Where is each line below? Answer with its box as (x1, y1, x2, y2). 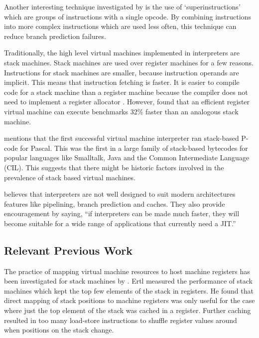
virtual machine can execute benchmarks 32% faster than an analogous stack (4, 106, 239, 116)
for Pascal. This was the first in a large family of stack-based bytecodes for (20, 142, 248, 153)
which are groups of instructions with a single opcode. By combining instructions (4, 11, 251, 21)
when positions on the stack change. (4, 325, 114, 335)
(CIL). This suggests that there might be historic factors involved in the (4, 162, 224, 172)
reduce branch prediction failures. (4, 30, 106, 41)
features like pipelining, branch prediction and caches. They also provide (4, 198, 225, 209)
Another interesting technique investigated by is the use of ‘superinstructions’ (4, 1, 241, 11)
